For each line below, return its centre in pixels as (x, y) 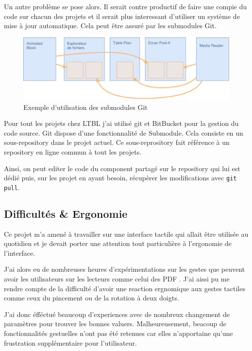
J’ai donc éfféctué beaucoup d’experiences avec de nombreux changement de (117, 314)
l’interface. (19, 253)
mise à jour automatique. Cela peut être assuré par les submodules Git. (110, 26)
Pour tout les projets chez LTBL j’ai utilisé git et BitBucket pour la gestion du (121, 123)
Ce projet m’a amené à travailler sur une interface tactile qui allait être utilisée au (126, 234)
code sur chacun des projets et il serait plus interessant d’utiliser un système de (122, 16)
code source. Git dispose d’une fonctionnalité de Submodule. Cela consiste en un (124, 132)
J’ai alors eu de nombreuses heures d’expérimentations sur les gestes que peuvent (125, 269)
